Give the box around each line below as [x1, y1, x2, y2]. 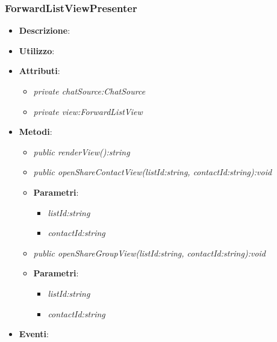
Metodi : [19, 125, 52, 138]
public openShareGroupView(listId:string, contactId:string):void [33, 246, 266, 259]
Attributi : [19, 64, 60, 77]
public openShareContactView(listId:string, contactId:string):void [33, 166, 272, 178]
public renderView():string [33, 145, 130, 158]
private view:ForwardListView [33, 105, 143, 117]
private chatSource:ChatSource [33, 85, 146, 97]
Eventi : [19, 328, 49, 340]
